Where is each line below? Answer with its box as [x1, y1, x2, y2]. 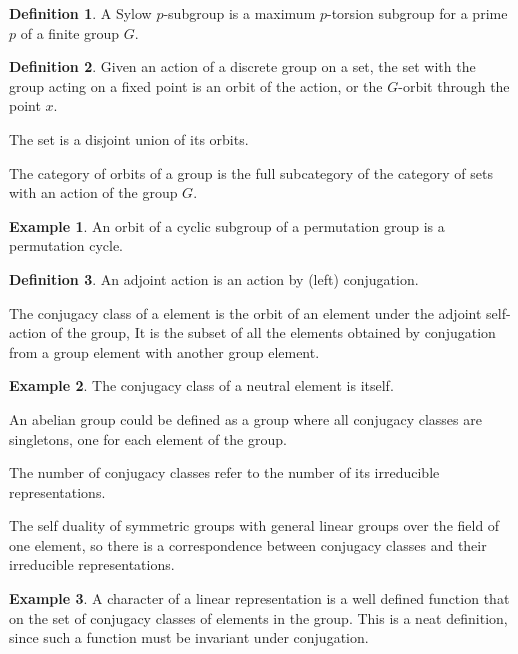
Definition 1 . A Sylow [9, 3, 152, 23]
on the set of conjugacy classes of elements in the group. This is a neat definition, [9, 607, 508, 628]
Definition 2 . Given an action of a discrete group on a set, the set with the [9, 56, 476, 77]
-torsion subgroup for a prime [327, 3, 508, 23]
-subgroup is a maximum [163, 3, 316, 23]
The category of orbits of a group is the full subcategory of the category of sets [9, 162, 493, 183]
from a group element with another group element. [9, 341, 320, 362]
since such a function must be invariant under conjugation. [9, 627, 369, 648]
